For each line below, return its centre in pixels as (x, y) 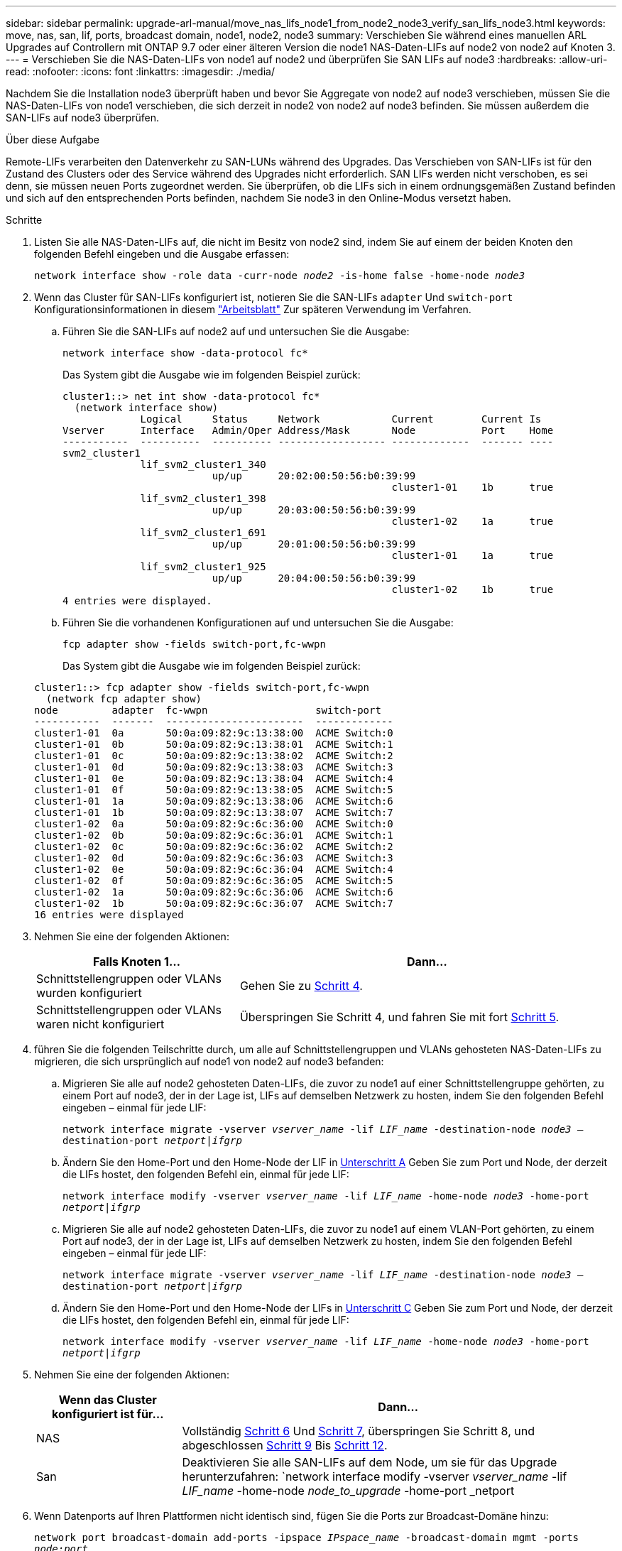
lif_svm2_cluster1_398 (203, 499)
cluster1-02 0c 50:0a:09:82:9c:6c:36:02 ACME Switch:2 (214, 847)
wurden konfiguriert (89, 993)
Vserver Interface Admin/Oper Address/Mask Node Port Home (308, 430)
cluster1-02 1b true (473, 589)
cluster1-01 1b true (473, 487)
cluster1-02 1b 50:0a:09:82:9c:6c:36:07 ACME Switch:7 (214, 903)
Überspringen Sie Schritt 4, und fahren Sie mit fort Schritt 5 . (399, 1017)
